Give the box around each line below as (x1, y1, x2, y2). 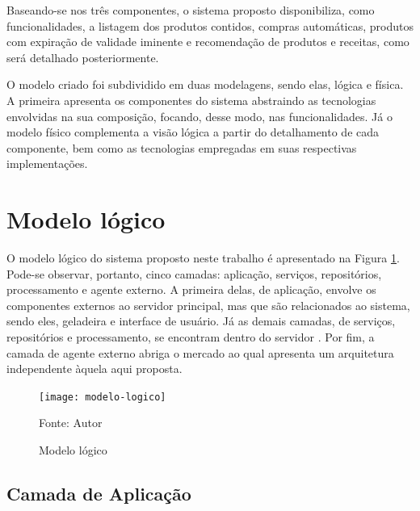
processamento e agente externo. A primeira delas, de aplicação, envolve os (6, 281, 376, 298)
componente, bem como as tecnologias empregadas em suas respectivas (6, 139, 357, 156)
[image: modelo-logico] (39, 391, 166, 403)
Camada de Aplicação (6, 481, 191, 506)
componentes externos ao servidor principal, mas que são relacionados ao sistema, (6, 296, 410, 313)
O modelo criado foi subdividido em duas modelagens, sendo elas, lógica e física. (6, 76, 404, 93)
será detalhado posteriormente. (6, 48, 159, 65)
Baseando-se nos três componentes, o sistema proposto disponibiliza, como (6, 2, 375, 18)
